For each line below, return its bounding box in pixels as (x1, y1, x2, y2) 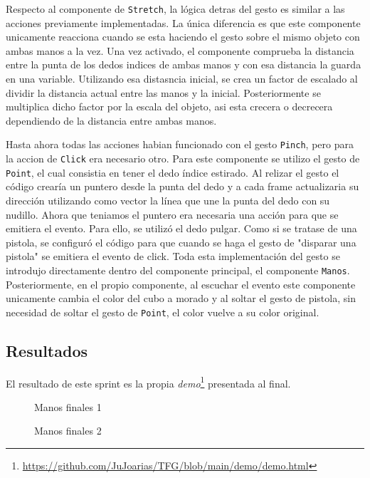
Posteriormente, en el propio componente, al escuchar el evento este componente (6, 276, 356, 291)
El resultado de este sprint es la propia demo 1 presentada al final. (6, 373, 291, 390)
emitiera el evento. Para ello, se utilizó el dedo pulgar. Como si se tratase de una (6, 221, 357, 236)
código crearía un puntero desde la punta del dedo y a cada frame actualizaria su (6, 179, 359, 194)
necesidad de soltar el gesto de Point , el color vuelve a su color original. (6, 304, 319, 319)
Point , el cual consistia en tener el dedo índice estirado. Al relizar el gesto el (6, 165, 339, 180)
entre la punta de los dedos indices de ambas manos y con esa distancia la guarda (6, 57, 361, 72)
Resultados (6, 339, 88, 361)
